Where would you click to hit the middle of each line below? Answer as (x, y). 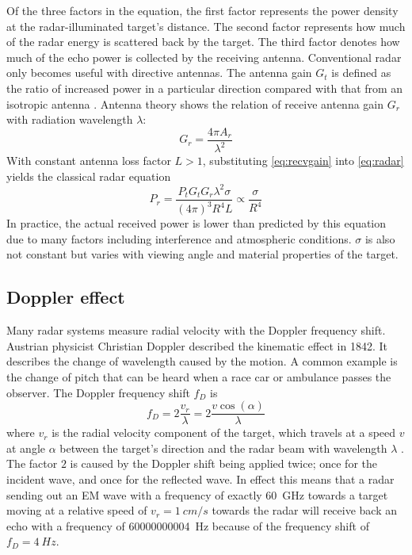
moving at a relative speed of (77, 510)
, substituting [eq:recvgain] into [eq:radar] (303, 161)
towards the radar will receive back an (305, 510)
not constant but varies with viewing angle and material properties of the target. (202, 254)
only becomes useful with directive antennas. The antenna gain (159, 73)
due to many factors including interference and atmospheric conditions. (179, 238)
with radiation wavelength (70, 119)
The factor (32, 463)
